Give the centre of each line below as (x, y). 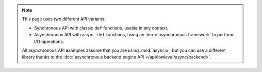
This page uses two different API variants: (64, 19)
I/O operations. (49, 42)
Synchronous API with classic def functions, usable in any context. (101, 28)
